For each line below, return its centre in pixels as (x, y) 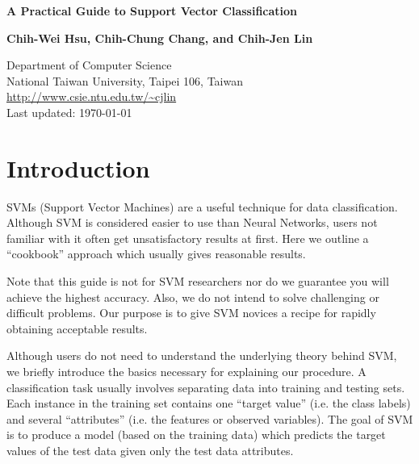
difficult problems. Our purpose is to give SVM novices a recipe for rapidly (191, 313)
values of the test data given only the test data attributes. (150, 450)
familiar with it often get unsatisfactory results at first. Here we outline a (188, 238)
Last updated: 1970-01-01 (69, 112)
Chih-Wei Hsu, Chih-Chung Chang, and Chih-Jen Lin (160, 38)
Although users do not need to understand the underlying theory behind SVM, (202, 355)
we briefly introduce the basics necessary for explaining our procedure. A (186, 372)
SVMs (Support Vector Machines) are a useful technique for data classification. (202, 206)
